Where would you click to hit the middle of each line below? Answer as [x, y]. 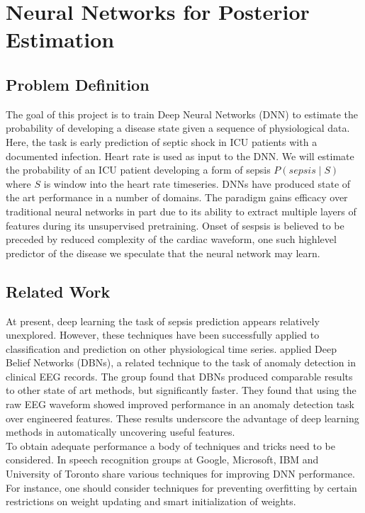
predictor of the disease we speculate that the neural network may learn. [163, 253]
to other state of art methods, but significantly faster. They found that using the [181, 390]
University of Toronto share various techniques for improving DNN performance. [180, 474]
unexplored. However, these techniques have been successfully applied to [163, 335]
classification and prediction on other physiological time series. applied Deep [171, 348]
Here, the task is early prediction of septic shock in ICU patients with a [162, 141]
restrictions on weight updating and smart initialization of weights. [151, 501]
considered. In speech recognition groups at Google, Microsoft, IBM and [162, 460]
